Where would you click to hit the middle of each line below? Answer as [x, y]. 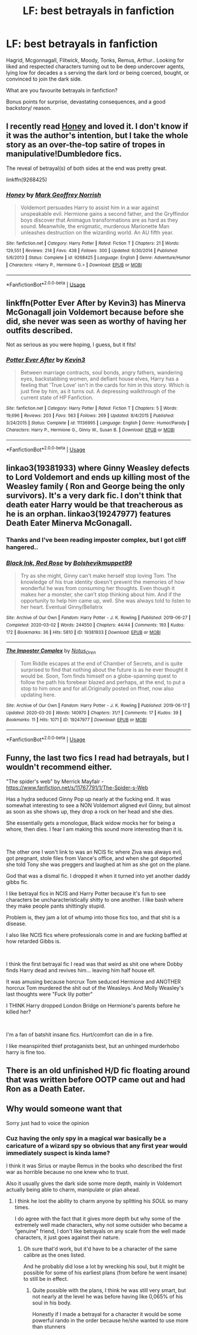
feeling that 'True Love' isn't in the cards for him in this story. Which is [105, 385]
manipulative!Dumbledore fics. [64, 154]
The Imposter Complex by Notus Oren [51, 652]
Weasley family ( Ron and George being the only [96, 486]
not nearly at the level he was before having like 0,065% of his [107, 1297]
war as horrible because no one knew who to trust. [67, 1172]
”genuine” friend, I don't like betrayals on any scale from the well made [100, 1231]
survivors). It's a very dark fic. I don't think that [94, 496]
